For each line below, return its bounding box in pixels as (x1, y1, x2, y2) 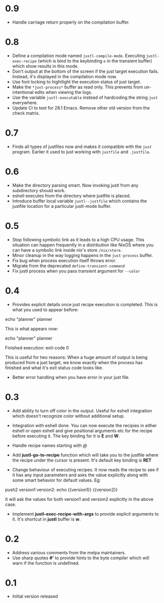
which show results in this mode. (12, 63, 79, 69)
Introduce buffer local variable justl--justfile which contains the (12, 198, 147, 204)
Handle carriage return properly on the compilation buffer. (12, 19, 130, 25)
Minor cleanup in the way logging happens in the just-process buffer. (12, 252, 153, 258)
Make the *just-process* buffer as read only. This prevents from (12, 84, 143, 90)
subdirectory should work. (12, 187, 66, 193)
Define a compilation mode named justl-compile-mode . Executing (12, 53, 145, 58)
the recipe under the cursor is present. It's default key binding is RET (12, 457, 152, 463)
